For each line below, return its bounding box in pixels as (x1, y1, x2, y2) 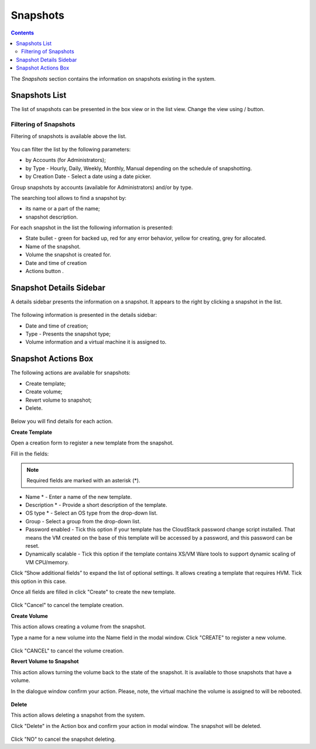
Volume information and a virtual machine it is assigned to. (25, 339, 167, 346)
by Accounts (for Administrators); (25, 157, 107, 164)
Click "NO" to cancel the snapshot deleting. (11, 736, 116, 743)
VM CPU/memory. (25, 558, 69, 565)
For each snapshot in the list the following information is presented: (11, 224, 173, 231)
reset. (25, 543, 40, 550)
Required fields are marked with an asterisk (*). (26, 477, 140, 484)
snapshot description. (25, 213, 78, 220)
